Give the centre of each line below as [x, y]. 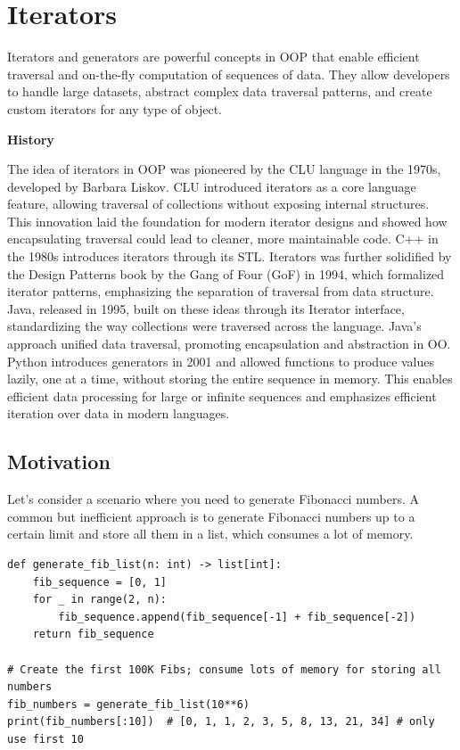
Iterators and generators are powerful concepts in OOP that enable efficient [214, 57]
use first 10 [45, 739]
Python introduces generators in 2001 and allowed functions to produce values [221, 361]
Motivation [59, 462]
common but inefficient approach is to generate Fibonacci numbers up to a [211, 516]
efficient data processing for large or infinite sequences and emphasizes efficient [222, 396]
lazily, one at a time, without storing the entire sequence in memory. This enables [230, 379]
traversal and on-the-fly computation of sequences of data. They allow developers [229, 74]
